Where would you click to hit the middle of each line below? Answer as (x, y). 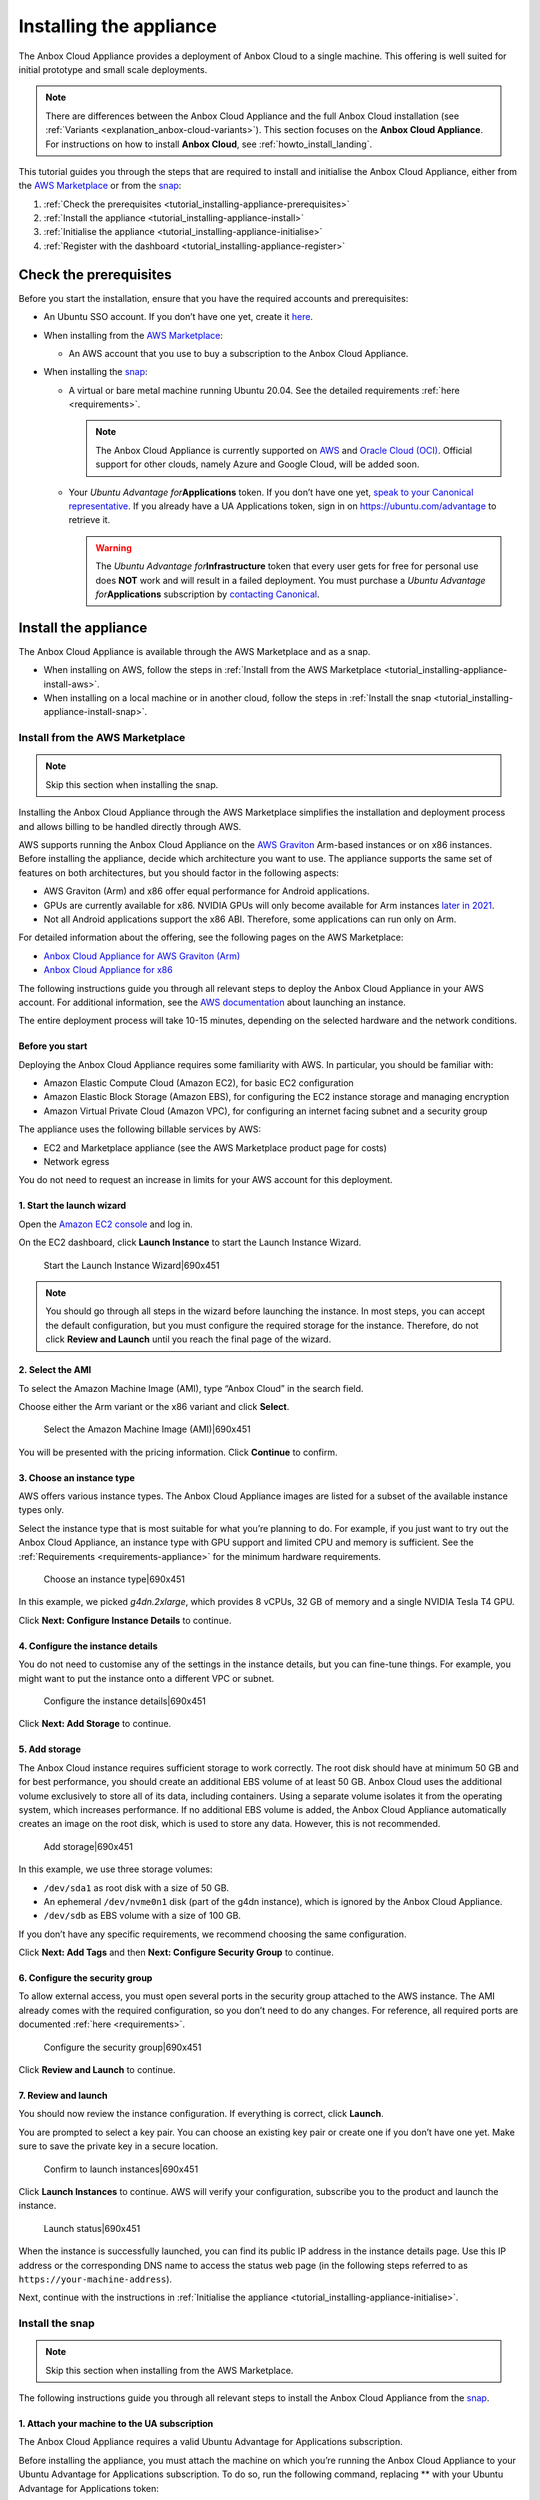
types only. (41, 1510)
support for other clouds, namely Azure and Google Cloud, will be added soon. (257, 464)
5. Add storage (50, 1749)
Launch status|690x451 (92, 2228)
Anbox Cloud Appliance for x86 (108, 970)
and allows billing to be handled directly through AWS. (130, 826)
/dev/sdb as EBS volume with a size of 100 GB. (142, 1916)
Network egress (76, 1162)
